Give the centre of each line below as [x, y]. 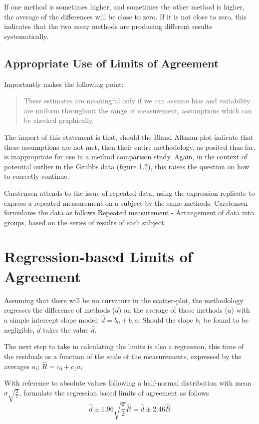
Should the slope [168, 320]
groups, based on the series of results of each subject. [85, 222]
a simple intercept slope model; [52, 320]
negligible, [19, 329]
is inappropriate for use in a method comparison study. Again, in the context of [126, 157]
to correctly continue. [37, 176]
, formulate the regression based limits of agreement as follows [114, 393]
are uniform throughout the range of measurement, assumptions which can [138, 110]
